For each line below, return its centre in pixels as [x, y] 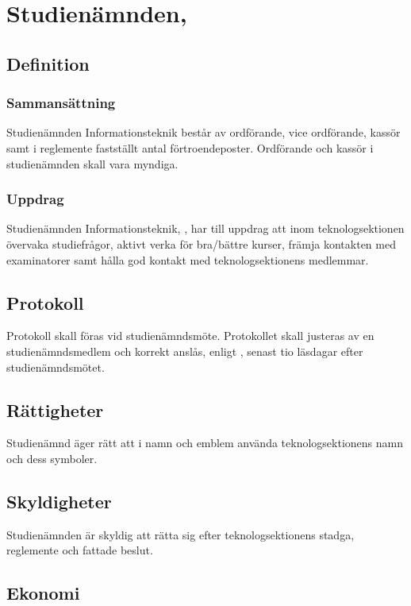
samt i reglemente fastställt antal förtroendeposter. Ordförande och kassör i [190, 147]
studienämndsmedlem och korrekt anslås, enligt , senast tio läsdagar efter [185, 351]
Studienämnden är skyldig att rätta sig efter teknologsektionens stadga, [181, 534]
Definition [48, 63]
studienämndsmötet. [56, 367]
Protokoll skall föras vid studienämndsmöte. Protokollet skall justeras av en [190, 336]
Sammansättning [61, 103]
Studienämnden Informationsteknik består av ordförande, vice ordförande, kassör [204, 132]
